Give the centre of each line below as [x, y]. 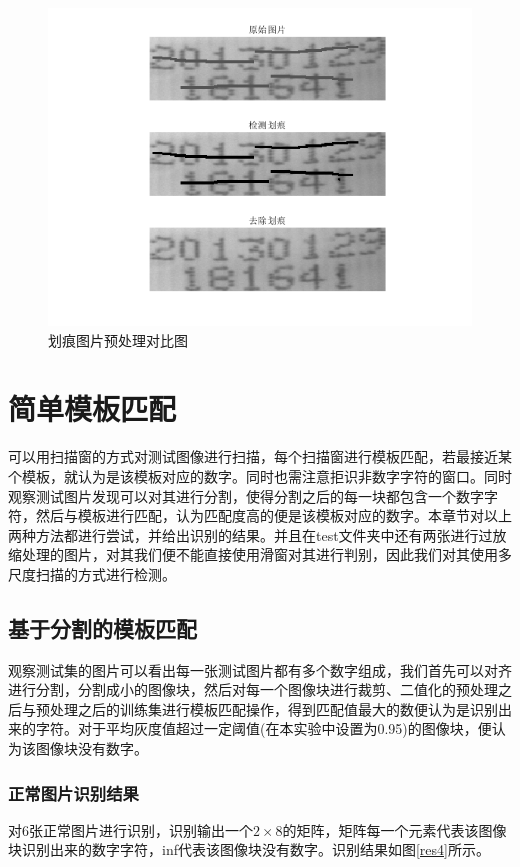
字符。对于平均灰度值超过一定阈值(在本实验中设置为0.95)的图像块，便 [263, 728]
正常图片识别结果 [73, 792]
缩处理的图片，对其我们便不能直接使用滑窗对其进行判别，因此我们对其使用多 [260, 554]
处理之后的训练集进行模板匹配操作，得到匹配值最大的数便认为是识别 [273, 708]
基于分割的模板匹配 [102, 627]
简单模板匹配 [92, 408]
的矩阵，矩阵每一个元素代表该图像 [394, 829]
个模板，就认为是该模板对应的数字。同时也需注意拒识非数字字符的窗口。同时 [260, 475]
